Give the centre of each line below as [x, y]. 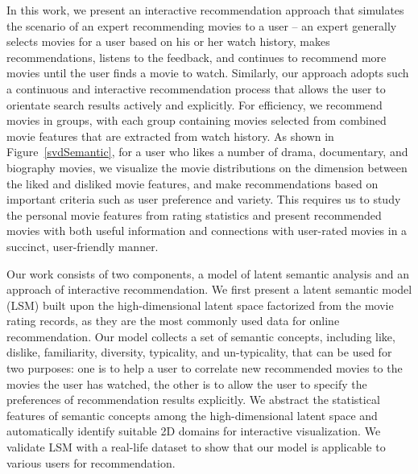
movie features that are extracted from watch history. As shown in [170, 136]
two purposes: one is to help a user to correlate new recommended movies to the [205, 368]
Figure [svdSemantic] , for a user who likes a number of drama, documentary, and [207, 152]
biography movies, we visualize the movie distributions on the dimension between [207, 167]
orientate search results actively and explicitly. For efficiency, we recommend [195, 104]
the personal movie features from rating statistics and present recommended [194, 214]
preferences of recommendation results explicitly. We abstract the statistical [193, 400]
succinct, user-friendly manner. [83, 246]
